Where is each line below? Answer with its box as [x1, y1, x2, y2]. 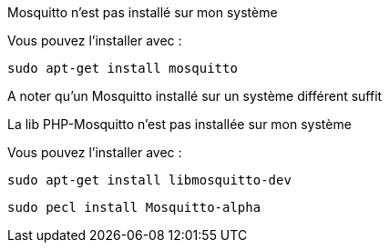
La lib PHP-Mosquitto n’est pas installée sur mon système [7, 116, 352, 132]
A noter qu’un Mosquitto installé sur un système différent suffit [7, 88, 383, 104]
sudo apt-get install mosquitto [7, 61, 238, 75]
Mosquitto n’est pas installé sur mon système [7, 5, 278, 20]
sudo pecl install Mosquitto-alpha [7, 200, 261, 215]
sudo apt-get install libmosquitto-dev [7, 173, 292, 187]
